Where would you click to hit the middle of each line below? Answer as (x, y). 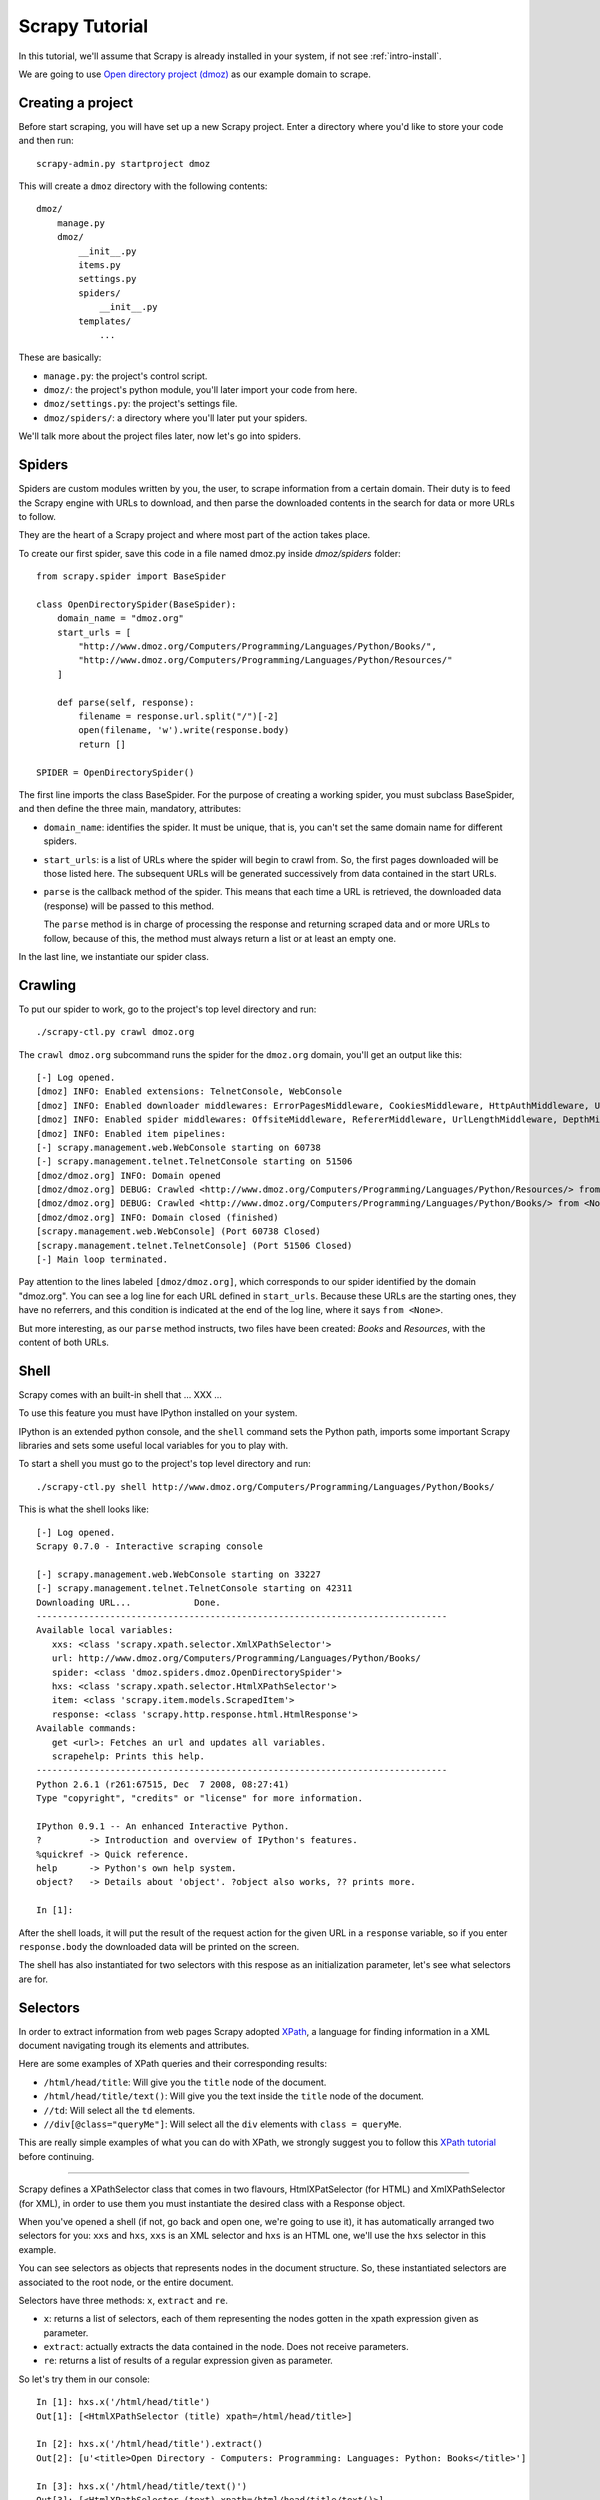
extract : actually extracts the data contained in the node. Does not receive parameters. (226, 2347)
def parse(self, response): (125, 702)
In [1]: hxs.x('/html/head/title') (123, 2402)
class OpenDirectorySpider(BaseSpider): (136, 604)
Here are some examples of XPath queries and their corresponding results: (172, 2064)
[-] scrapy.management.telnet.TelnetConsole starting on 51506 (194, 1161)
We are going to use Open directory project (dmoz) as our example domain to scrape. (195, 74)
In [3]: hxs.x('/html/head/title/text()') (142, 2486)
